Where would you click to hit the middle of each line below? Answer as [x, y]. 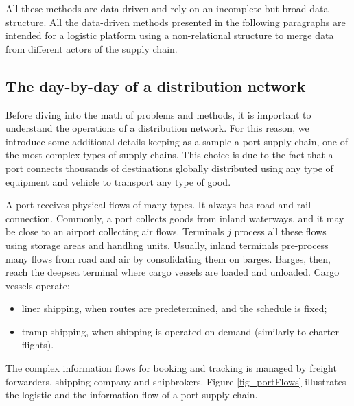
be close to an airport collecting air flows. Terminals [115, 231]
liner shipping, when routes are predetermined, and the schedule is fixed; [174, 308]
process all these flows [280, 231]
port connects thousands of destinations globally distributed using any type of [169, 168]
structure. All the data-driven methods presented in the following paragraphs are [176, 22]
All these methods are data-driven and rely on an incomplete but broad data [167, 8]
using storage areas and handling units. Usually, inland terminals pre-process [167, 244]
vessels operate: [38, 285]
